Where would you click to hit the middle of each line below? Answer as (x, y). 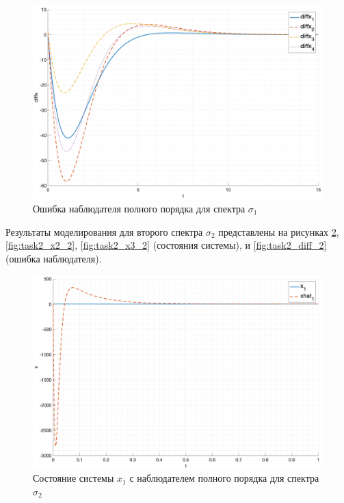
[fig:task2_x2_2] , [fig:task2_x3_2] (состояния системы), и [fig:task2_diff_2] (166, 245)
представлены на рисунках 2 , (279, 231)
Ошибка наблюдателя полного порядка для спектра (139, 208)
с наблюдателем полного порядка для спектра (224, 478)
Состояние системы (74, 478)
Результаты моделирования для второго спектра (104, 231)
